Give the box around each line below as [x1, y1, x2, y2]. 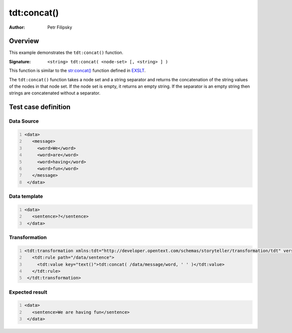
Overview [9, 37, 39, 45]
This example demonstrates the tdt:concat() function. [9, 50, 124, 55]
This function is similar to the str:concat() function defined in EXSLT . [9, 68, 146, 74]
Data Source [9, 118, 39, 125]
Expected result [9, 289, 47, 296]
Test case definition [9, 103, 71, 111]
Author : [9, 24, 25, 30]
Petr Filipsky [47, 24, 73, 30]
